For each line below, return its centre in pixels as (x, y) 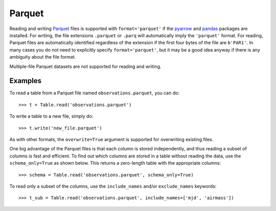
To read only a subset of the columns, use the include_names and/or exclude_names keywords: (113, 186)
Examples (26, 81)
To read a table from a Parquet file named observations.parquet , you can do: (95, 93)
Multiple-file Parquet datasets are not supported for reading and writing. (85, 66)
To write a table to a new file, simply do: (51, 116)
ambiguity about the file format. (43, 57)
